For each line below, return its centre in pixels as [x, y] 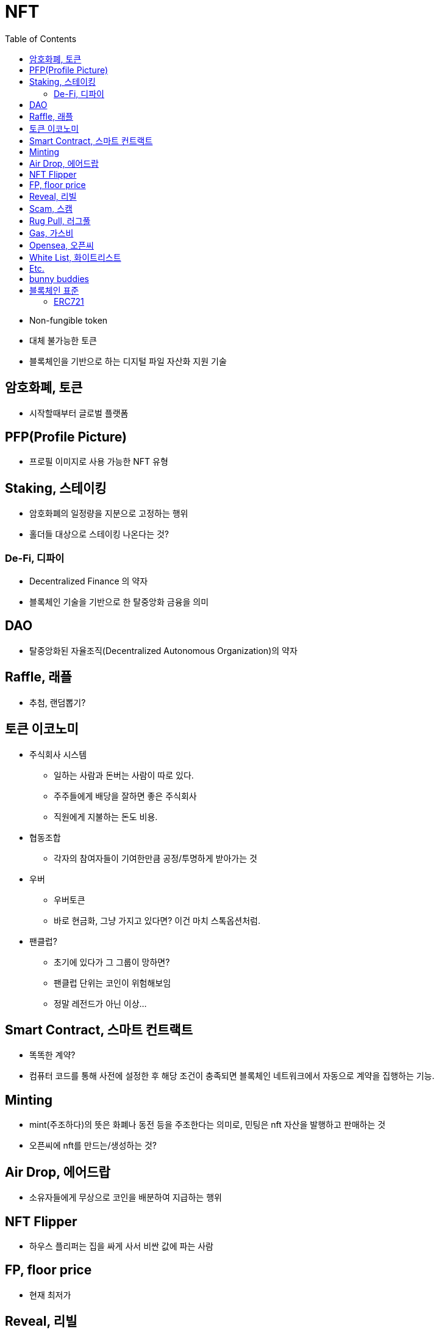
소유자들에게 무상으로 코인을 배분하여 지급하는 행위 [126, 1197]
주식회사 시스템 [58, 754]
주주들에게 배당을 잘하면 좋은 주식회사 [125, 796]
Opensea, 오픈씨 [62, 245]
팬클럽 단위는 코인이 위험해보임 [112, 983]
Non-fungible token [69, 320]
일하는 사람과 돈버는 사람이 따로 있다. [124, 775]
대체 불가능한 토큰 [63, 340]
